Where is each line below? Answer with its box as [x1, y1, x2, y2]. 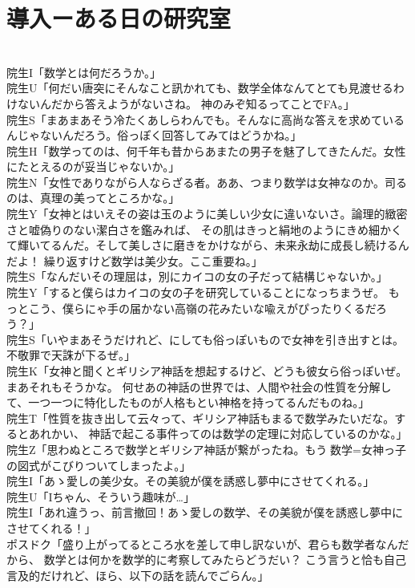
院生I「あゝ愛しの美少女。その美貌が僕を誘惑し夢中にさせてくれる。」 [6, 472, 375, 489]
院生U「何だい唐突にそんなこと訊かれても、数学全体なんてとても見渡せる [6, 79, 393, 96]
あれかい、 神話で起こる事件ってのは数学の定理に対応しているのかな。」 [28, 425, 408, 442]
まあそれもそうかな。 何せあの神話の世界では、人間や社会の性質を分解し [6, 378, 392, 395]
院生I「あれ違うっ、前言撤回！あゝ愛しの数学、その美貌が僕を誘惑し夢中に [6, 504, 404, 521]
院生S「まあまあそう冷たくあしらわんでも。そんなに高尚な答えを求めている [6, 111, 405, 128]
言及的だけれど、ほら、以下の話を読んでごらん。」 [6, 566, 269, 583]
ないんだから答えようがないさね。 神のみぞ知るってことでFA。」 [17, 95, 355, 112]
